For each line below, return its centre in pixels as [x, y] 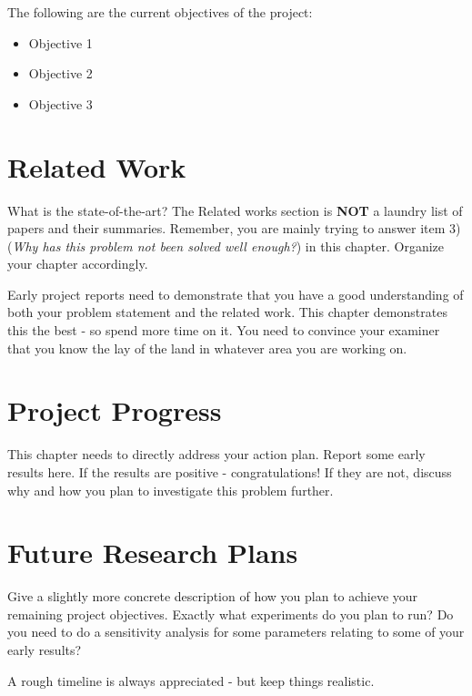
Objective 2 [60, 73]
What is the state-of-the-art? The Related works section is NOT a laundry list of [235, 210]
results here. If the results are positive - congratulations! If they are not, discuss [230, 471]
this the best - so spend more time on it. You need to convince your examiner [224, 330]
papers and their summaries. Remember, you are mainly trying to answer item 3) [234, 228]
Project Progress [115, 410]
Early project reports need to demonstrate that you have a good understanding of [236, 294]
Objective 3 [60, 103]
